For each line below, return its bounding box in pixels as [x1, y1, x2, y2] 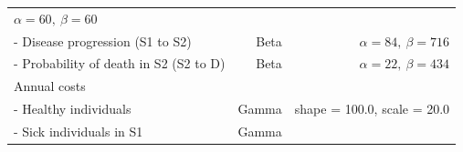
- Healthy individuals [14, 99, 132, 118]
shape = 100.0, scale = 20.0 [294, 99, 450, 118]
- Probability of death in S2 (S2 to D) [14, 54, 226, 73]
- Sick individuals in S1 [14, 121, 143, 140]
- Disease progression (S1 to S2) [14, 31, 192, 50]
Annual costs [14, 76, 86, 96]
